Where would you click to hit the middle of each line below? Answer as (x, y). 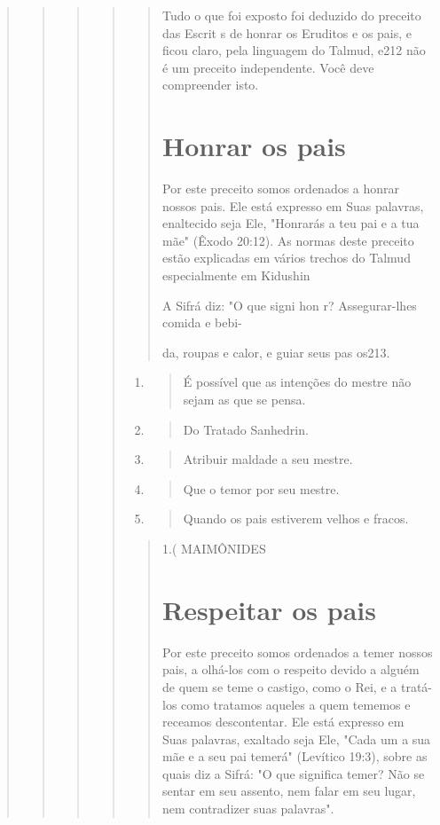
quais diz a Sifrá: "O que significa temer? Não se (293, 773)
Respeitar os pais (269, 609)
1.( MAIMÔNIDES (214, 548)
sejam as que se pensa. (244, 400)
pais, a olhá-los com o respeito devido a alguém (291, 669)
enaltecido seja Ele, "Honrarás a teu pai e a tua (291, 223)
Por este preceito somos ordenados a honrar (281, 189)
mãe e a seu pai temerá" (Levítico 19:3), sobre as (295, 756)
